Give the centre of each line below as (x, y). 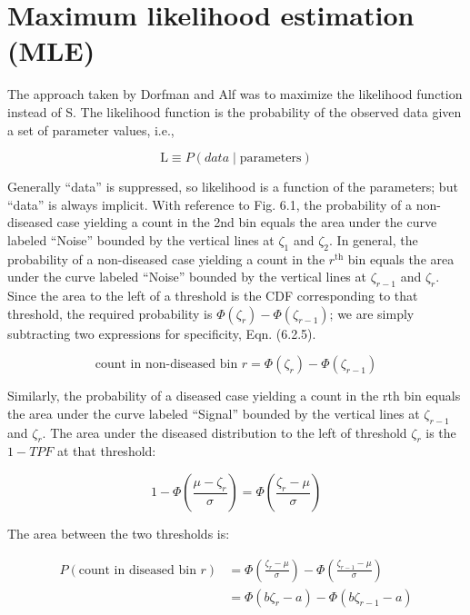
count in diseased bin (137, 570)
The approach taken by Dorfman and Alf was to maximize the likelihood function (235, 94)
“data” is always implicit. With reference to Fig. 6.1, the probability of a (210, 204)
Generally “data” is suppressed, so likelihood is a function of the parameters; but (233, 187)
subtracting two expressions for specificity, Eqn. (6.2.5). (162, 333)
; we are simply (372, 313)
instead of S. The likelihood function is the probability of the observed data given (235, 111)
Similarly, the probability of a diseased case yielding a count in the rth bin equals (234, 396)
